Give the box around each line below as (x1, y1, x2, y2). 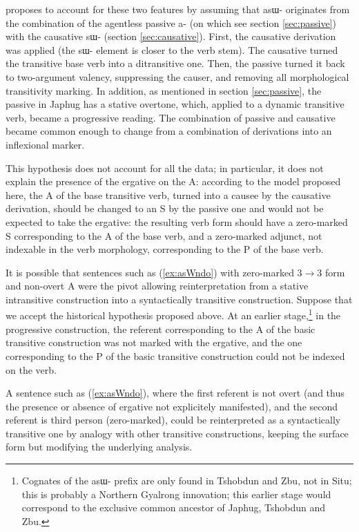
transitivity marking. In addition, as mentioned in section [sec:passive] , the (6, 83, 322, 97)
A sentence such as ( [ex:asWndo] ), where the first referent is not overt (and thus (6, 386, 345, 400)
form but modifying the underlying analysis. (6, 439, 193, 454)
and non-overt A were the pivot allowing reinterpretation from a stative (6, 278, 309, 293)
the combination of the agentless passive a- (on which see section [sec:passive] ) (6, 15, 336, 30)
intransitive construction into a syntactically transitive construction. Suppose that (6, 292, 353, 306)
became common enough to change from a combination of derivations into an (6, 124, 332, 138)
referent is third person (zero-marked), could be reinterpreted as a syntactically (6, 412, 341, 427)
